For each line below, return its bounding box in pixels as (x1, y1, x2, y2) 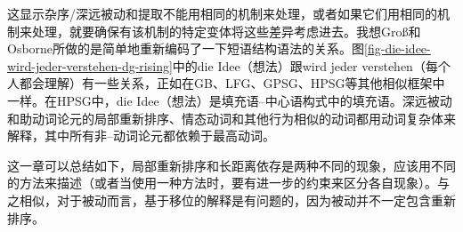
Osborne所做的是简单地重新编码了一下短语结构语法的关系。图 (7, 39, 365, 58)
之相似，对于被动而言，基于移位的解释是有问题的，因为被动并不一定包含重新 (7, 190, 456, 209)
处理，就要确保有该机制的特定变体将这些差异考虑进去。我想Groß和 (31, 21, 421, 40)
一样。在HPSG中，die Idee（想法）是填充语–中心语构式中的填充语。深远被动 (7, 91, 452, 109)
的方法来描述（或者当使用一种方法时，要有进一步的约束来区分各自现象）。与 (7, 173, 450, 192)
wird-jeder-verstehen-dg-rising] (7, 56, 173, 75)
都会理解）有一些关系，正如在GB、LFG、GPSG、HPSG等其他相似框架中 (19, 74, 445, 92)
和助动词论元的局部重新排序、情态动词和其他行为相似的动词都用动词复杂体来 (7, 108, 456, 127)
